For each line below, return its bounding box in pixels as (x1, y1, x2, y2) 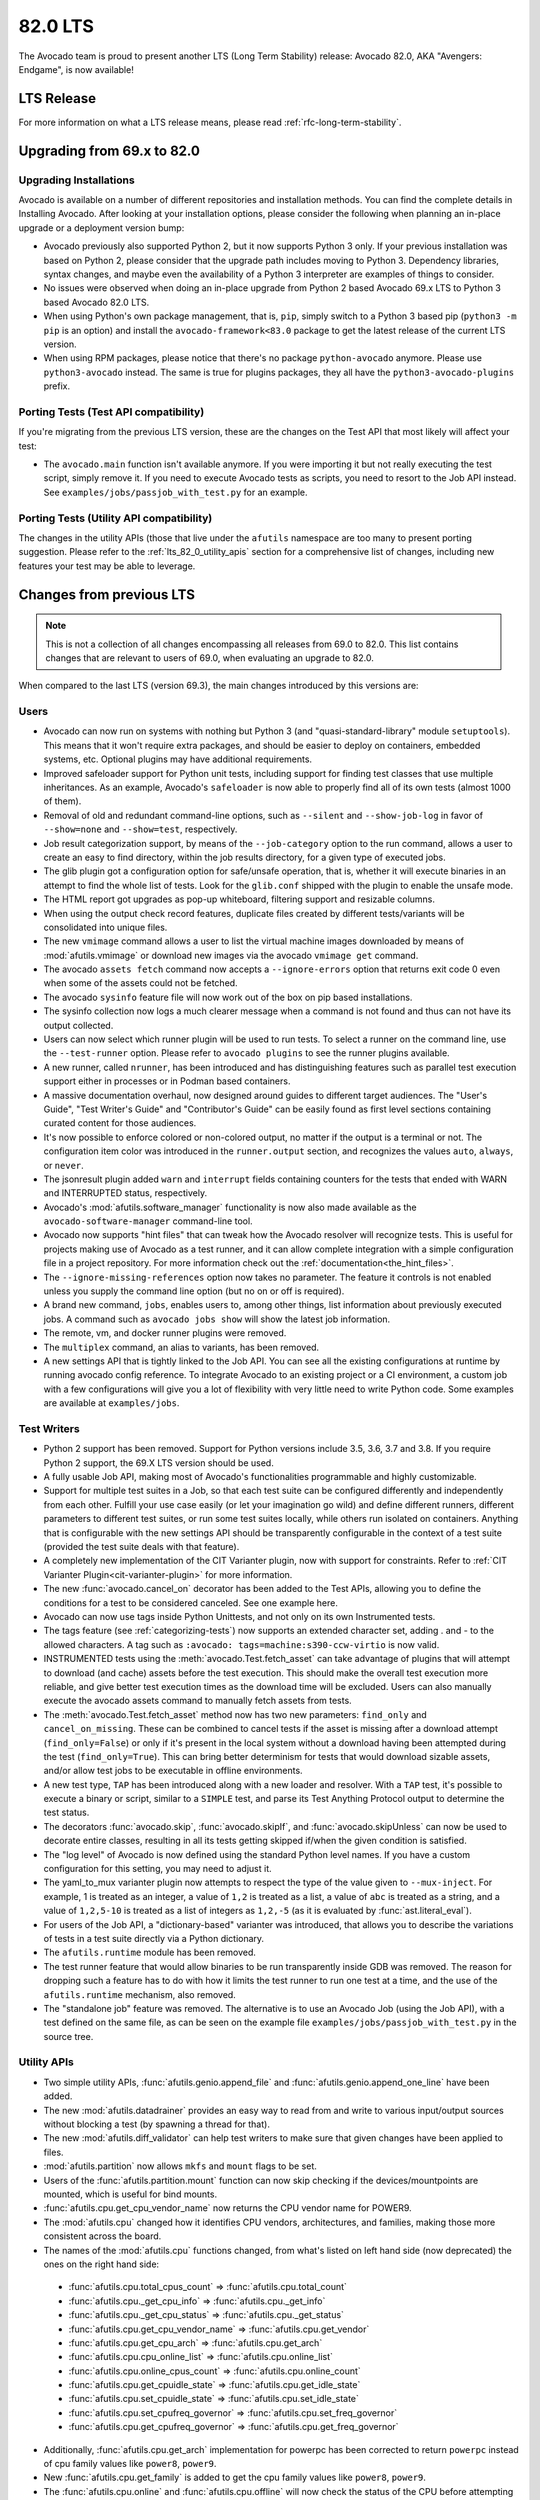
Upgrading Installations (18, 173, 135, 187)
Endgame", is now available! (18, 63, 134, 75)
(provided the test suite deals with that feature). (43, 1541, 240, 1553)
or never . (43, 1159, 84, 1171)
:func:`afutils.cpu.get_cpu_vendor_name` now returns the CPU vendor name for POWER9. (43, 2202, 412, 2214)
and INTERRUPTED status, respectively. (43, 1187, 208, 1199)
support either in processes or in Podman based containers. (43, 1075, 291, 1087)
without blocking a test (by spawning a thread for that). (43, 2118, 270, 2130)
